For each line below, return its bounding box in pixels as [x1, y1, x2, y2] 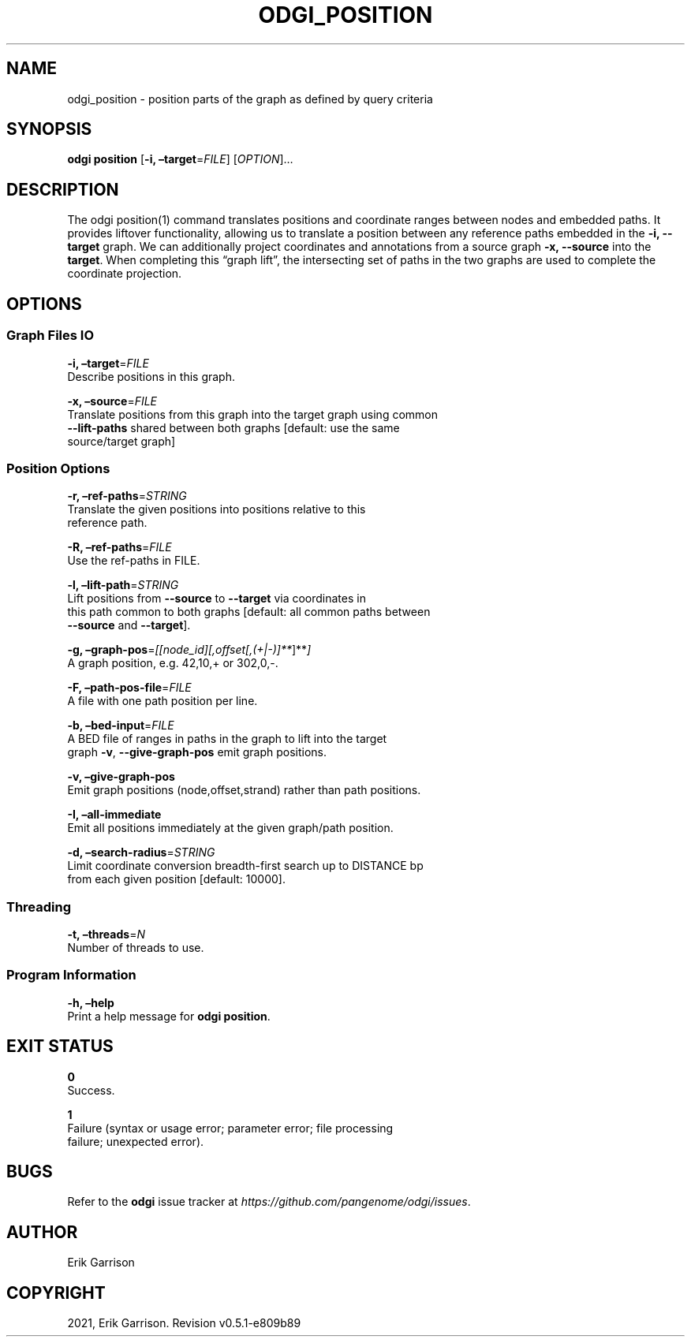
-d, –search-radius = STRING [67, 845, 215, 860]
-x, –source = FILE [67, 394, 158, 408]
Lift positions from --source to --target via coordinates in [67, 591, 366, 606]
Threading [6, 898, 72, 915]
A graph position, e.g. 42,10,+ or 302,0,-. [67, 656, 278, 670]
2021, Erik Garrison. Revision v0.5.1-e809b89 [67, 1316, 301, 1330]
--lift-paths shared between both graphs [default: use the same [67, 420, 400, 435]
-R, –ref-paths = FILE [67, 540, 172, 554]
